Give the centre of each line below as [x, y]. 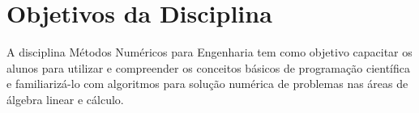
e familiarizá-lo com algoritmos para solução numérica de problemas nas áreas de [207, 84]
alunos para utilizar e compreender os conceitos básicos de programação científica [208, 67]
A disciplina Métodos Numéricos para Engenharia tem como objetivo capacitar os [209, 52]
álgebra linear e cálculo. [65, 99]
